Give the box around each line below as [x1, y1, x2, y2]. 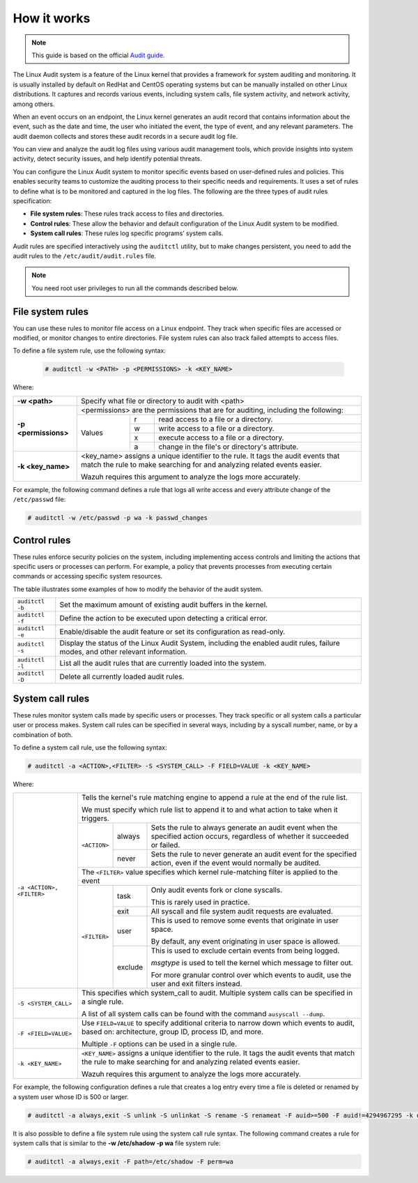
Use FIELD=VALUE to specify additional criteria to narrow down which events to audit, [81, 1018, 355, 1028]
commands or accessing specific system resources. [13, 572, 163, 581]
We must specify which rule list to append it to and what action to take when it [81, 805, 338, 814]
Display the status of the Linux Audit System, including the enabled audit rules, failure [59, 639, 341, 648]
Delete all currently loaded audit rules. [59, 672, 185, 682]
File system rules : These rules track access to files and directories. [30, 209, 224, 218]
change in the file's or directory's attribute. [158, 442, 299, 452]
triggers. [81, 814, 109, 824]
